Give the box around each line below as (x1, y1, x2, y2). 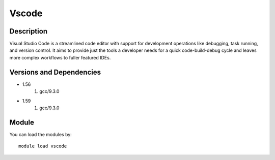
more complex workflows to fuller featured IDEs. (9, 54, 111, 60)
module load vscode (18, 143, 67, 149)
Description (9, 27, 48, 36)
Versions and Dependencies (9, 68, 101, 76)
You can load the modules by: (9, 131, 72, 137)
